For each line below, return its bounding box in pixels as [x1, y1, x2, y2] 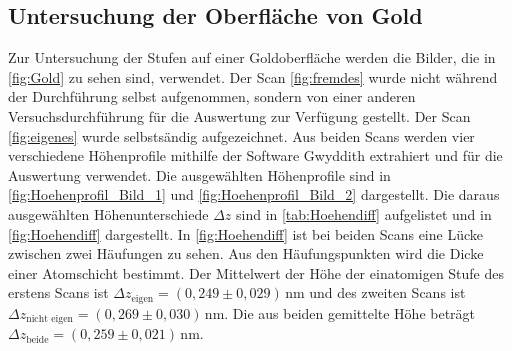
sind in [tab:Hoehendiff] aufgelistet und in [235, 203, 492, 224]
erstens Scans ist [8, 282, 109, 303]
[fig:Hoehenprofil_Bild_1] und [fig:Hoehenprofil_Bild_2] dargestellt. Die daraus [8, 184, 500, 205]
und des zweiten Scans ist [309, 282, 466, 303]
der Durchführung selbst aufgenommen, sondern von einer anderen [8, 86, 416, 107]
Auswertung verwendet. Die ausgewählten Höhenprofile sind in [8, 164, 391, 185]
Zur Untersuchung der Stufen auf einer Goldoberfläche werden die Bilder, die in [8, 47, 496, 68]
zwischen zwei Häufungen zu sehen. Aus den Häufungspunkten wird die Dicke [8, 243, 484, 264]
